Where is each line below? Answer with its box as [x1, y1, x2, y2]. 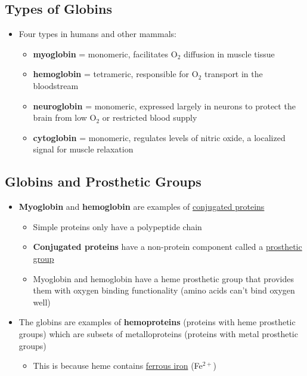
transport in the [204, 68, 263, 80]
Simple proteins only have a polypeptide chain [33, 220, 202, 233]
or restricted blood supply [102, 111, 197, 124]
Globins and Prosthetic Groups [5, 172, 201, 191]
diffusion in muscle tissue [183, 47, 275, 60]
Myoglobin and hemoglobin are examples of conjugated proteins [18, 200, 265, 213]
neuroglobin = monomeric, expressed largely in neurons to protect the [33, 99, 296, 112]
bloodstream [33, 79, 79, 91]
